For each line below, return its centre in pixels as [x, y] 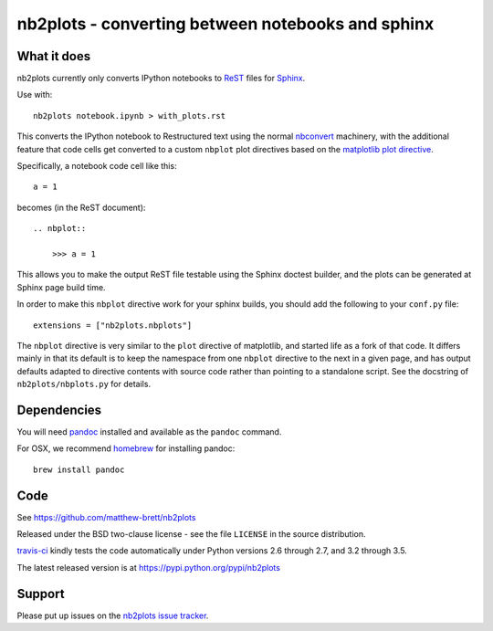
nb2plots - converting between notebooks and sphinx [226, 24]
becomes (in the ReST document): [81, 207]
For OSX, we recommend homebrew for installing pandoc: [126, 448]
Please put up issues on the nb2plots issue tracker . [113, 615]
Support [41, 594]
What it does [54, 56]
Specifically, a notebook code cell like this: [97, 166]
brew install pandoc [79, 469]
